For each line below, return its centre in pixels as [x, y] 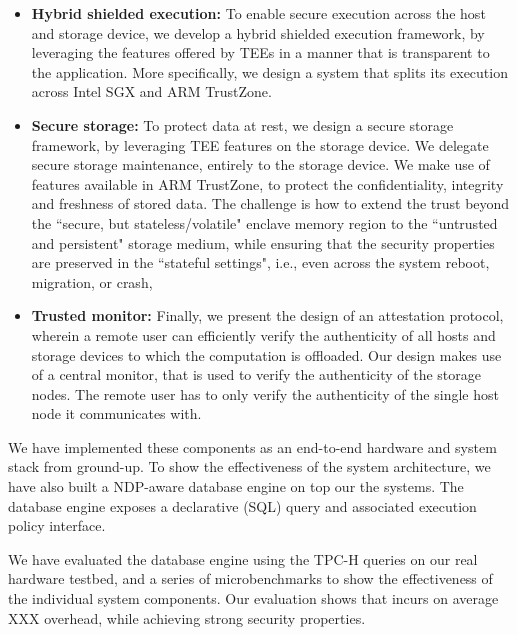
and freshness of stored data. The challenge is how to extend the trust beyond [270, 203]
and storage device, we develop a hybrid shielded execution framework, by [258, 32]
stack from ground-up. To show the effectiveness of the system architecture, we [249, 466]
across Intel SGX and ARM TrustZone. [151, 91]
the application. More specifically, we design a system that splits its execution [269, 71]
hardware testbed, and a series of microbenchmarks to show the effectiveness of [250, 578]
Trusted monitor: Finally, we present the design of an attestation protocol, [267, 315]
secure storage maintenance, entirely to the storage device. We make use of [260, 164]
